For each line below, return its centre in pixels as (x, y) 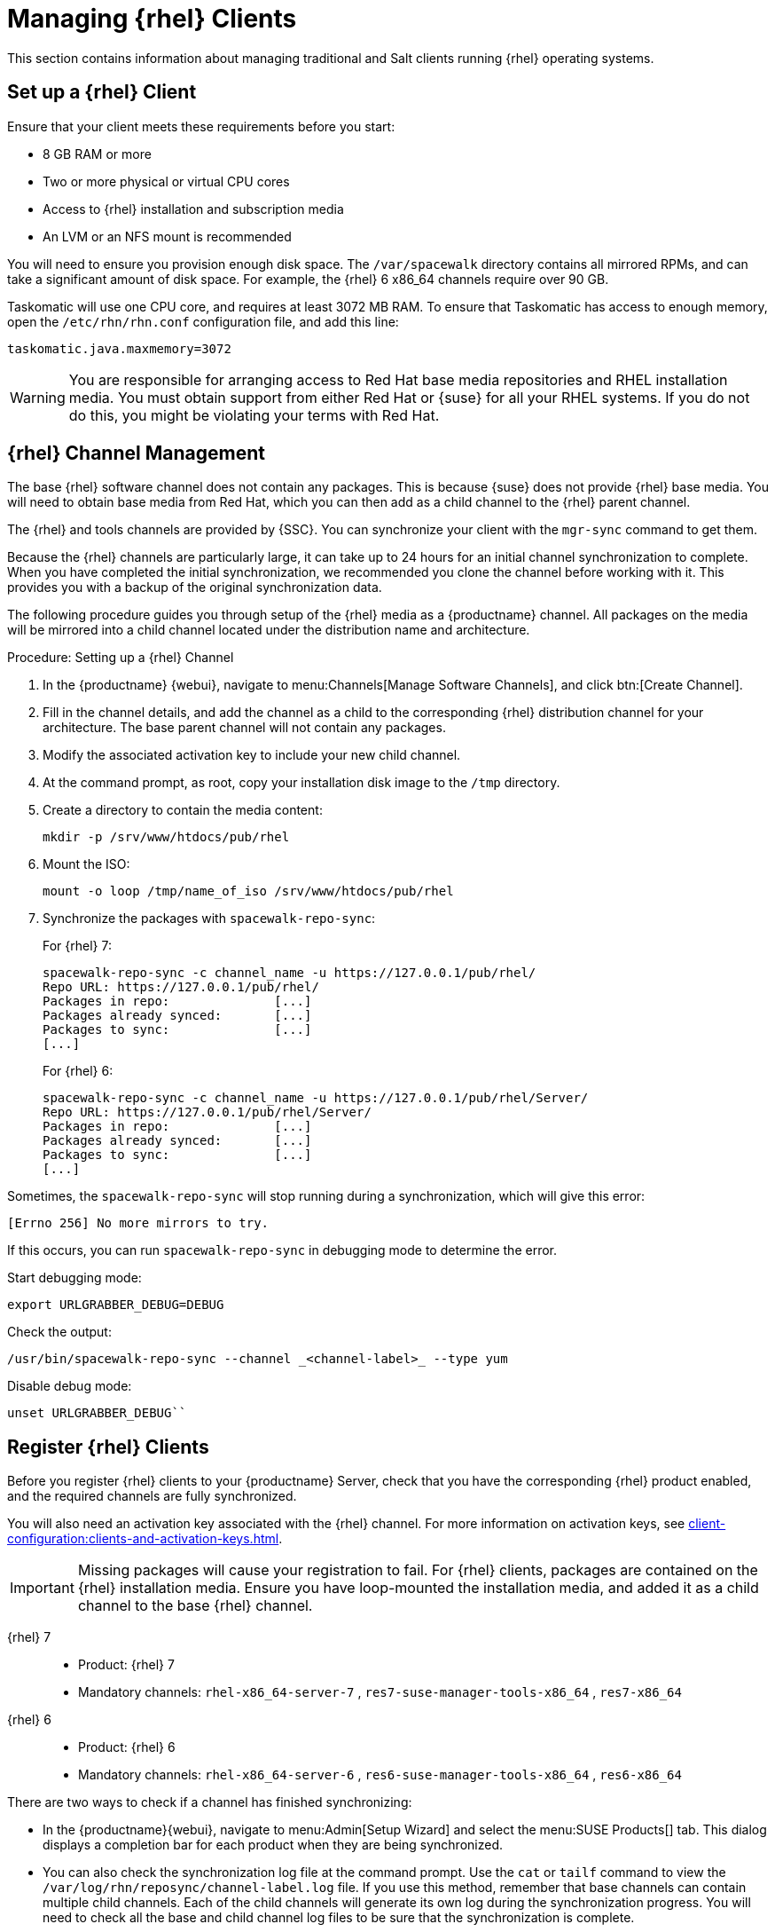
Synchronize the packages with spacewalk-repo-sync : (209, 919)
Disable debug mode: (70, 1386)
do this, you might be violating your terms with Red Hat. (254, 415)
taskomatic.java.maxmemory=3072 (119, 348)
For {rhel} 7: (77, 946)
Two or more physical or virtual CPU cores (166, 181)
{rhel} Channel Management (136, 453)
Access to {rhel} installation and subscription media (193, 209)
